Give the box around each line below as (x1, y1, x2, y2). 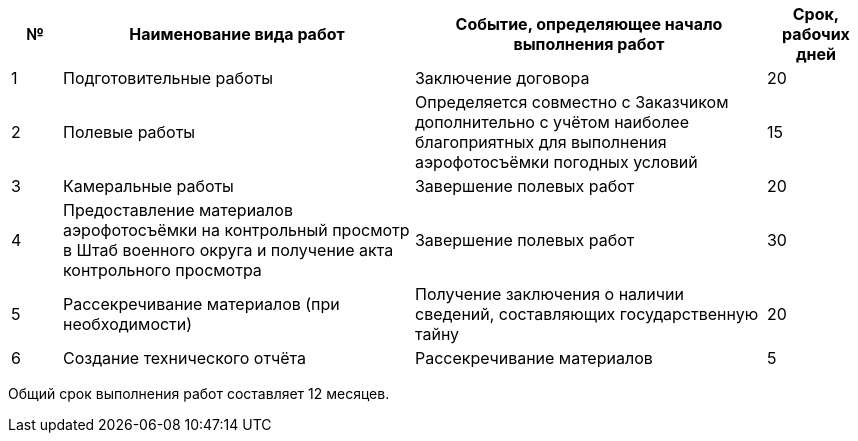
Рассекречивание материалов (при (62, 294, 340, 314)
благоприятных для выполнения (414, 132, 667, 152)
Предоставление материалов (62, 200, 293, 220)
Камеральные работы (62, 176, 234, 196)
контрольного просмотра (62, 260, 262, 280)
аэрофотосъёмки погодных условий (414, 152, 698, 172)
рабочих (782, 24, 850, 44)
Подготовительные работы (62, 68, 273, 88)
